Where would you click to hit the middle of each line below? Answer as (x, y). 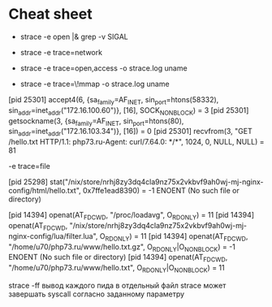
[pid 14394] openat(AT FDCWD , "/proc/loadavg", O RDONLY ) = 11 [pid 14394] (131, 216)
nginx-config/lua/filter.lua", (53, 236)
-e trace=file (29, 166)
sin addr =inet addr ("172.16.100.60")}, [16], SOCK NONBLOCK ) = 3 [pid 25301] (129, 111)
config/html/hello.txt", (45, 191)
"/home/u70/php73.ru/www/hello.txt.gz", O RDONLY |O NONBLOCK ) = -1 (122, 247)
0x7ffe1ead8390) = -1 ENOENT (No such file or (161, 191)
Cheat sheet (50, 14)
